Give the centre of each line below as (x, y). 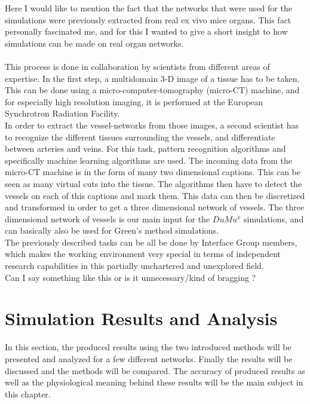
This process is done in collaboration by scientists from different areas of (137, 66)
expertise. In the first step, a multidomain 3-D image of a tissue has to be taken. (152, 78)
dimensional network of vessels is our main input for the (108, 218)
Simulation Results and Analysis (141, 318)
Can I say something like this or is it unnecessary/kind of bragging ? (131, 277)
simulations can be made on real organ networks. (94, 43)
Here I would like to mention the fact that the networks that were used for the (148, 8)
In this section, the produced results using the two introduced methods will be (148, 347)
